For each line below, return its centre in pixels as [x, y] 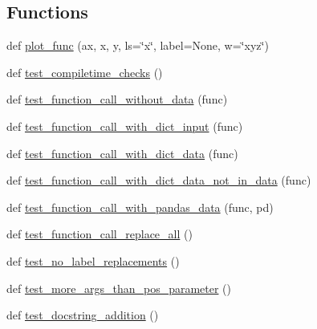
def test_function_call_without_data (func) [117, 99]
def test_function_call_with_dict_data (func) [122, 153]
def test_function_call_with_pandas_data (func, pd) [140, 207]
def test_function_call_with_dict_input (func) [125, 126]
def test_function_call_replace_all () [100, 234]
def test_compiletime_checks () [85, 72]
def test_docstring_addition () [83, 315]
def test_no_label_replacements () [93, 260]
